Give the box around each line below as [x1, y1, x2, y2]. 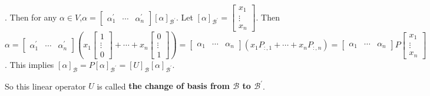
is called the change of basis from [97, 80, 230, 92]
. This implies [5, 59, 54, 71]
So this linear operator [5, 80, 86, 92]
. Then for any [5, 11, 57, 23]
